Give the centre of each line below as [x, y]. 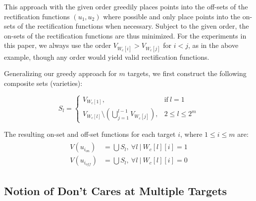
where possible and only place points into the [172, 16]
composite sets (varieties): [43, 83]
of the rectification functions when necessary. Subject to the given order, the [133, 26]
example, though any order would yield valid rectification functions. [107, 57]
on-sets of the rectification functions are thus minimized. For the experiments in [125, 35]
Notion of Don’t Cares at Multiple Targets [116, 190]
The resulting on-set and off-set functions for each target [90, 134]
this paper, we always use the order [58, 45]
